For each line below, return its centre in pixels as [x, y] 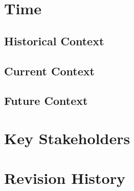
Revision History [65, 178]
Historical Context [54, 40]
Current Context [49, 71]
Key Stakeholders [67, 138]
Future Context [46, 101]
